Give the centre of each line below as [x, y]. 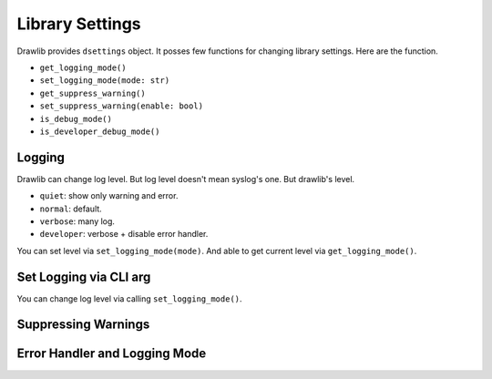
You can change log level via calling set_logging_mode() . [129, 298]
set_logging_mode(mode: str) [105, 81]
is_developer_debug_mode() [100, 131]
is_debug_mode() [76, 119]
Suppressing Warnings [83, 325]
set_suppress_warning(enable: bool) [122, 106]
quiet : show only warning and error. [109, 196]
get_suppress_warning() [92, 93]
